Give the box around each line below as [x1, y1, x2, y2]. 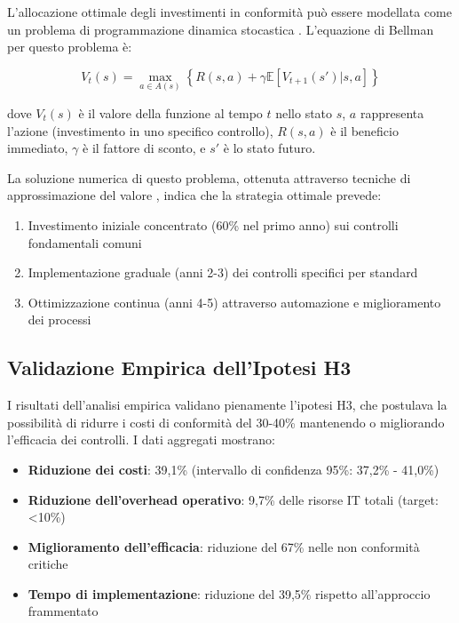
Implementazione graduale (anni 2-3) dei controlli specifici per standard [28, 263, 418, 282]
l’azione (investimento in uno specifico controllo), [7, 121, 273, 140]
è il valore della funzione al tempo [78, 104, 263, 122]
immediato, [7, 139, 68, 157]
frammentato [28, 602, 99, 620]
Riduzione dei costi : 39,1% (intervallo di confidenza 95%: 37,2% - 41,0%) [28, 459, 439, 478]
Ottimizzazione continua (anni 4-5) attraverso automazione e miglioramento [28, 292, 441, 311]
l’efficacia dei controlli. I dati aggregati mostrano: [7, 430, 275, 449]
